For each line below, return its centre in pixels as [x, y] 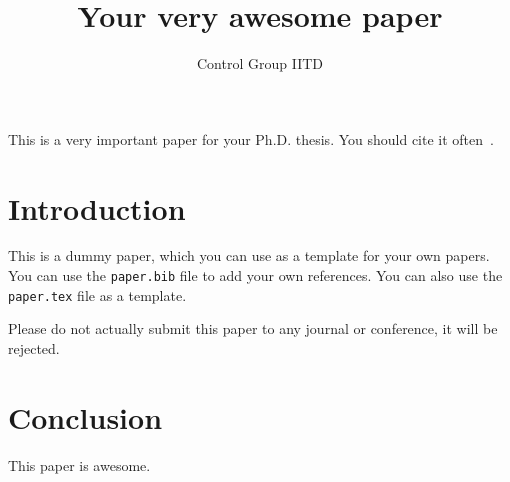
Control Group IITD [260, 63]
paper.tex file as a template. [97, 294]
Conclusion [85, 416]
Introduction [97, 207]
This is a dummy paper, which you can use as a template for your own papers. [249, 255]
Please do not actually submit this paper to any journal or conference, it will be [253, 328]
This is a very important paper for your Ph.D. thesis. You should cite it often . [251, 138]
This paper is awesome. [79, 464]
